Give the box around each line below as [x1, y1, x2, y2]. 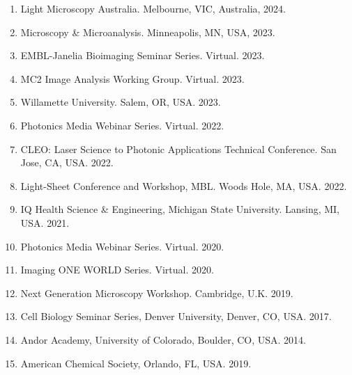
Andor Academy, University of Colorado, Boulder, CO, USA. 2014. [20, 332, 306, 346]
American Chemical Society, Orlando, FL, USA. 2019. [20, 356, 252, 370]
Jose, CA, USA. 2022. [20, 155, 114, 170]
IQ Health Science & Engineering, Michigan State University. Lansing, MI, [20, 202, 340, 216]
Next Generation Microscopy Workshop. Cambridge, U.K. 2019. [20, 285, 293, 300]
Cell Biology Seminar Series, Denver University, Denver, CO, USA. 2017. [20, 309, 332, 324]
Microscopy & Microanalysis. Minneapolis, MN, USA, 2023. [20, 24, 275, 39]
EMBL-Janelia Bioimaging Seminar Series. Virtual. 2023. [20, 48, 265, 63]
